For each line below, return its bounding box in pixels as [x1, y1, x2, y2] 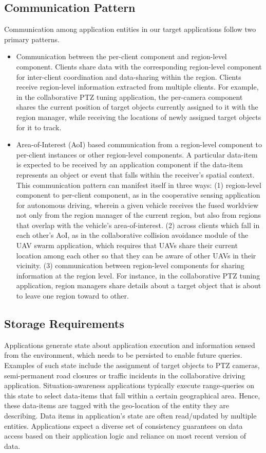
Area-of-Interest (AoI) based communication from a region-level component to [16, 139, 262, 150]
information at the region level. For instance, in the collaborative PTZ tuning [16, 270, 260, 281]
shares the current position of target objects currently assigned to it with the [16, 101, 258, 112]
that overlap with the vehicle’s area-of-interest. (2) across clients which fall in [16, 219, 260, 230]
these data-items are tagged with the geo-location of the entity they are [4, 400, 230, 411]
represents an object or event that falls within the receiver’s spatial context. [16, 169, 255, 180]
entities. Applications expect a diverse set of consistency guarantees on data [4, 420, 243, 431]
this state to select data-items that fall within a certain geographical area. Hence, [4, 390, 260, 400]
